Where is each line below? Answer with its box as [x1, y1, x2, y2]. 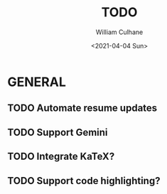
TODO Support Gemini [7, 126, 108, 139]
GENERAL [7, 74, 66, 90]
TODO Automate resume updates [7, 102, 158, 114]
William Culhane [95, 28, 144, 36]
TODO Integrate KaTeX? [7, 151, 115, 163]
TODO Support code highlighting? [7, 175, 161, 187]
